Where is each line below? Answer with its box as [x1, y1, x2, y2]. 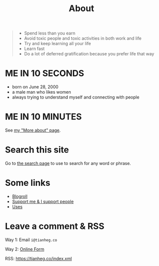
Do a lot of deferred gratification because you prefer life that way [24, 51, 154, 57]
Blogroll [12, 193, 28, 199]
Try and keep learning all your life [24, 41, 91, 47]
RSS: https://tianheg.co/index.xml [5, 255, 72, 261]
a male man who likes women [12, 89, 71, 95]
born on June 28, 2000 [12, 84, 59, 90]
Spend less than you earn [24, 30, 76, 36]
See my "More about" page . [5, 127, 61, 133]
